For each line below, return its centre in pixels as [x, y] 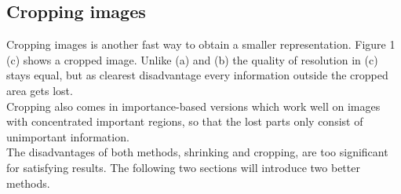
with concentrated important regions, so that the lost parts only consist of [185, 121]
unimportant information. [68, 136]
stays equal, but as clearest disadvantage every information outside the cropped [197, 75]
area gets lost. [40, 90]
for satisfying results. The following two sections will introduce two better [183, 167]
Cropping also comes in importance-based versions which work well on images [193, 106]
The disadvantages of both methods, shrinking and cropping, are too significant [197, 152]
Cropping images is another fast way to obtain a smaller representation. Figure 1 [201, 44]
